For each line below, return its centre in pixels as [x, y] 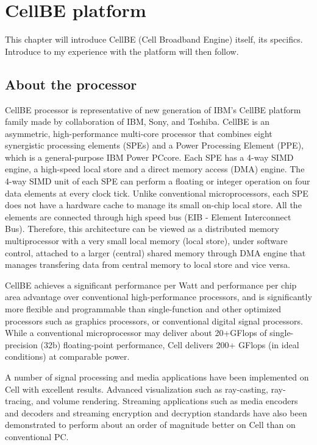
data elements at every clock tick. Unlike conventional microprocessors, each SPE [157, 193]
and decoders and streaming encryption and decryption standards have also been [156, 412]
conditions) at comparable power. [67, 356]
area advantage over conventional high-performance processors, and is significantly [158, 297]
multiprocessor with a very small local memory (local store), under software [146, 241]
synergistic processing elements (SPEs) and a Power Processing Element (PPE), [154, 145]
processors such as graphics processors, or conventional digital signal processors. [154, 321]
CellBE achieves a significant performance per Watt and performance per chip [151, 285]
